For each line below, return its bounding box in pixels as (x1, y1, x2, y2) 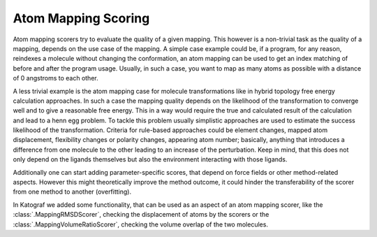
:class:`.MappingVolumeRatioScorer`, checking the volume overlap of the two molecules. (13, 220, 269, 229)
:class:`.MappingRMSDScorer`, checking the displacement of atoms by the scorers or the (13, 210, 269, 219)
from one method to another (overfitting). (13, 187, 132, 196)
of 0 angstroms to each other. (13, 74, 98, 82)
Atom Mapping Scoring (13, 10, 150, 26)
